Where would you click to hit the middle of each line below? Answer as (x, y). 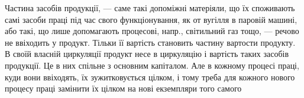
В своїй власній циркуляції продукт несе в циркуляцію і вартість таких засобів (147, 54)
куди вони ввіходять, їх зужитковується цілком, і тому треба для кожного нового (150, 77)
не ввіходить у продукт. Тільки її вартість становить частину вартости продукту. (150, 42)
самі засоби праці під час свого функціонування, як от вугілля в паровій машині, (151, 19)
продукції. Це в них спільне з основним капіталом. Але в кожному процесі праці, (152, 65)
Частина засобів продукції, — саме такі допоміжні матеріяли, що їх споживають (150, 8)
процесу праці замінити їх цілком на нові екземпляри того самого (123, 88)
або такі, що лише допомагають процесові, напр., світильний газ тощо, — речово (152, 31)
